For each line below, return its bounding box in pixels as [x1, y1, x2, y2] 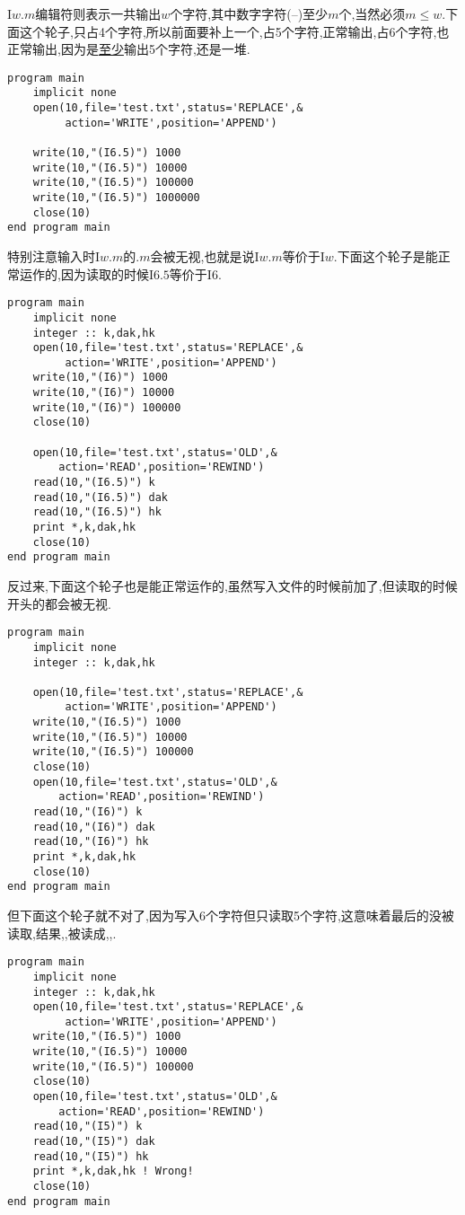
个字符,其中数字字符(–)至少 [170, 4, 329, 22]
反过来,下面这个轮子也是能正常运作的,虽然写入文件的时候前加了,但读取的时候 [7, 577, 458, 594]
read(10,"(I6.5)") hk [32, 506, 162, 519]
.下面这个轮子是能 [333, 247, 438, 265]
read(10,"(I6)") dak [32, 820, 155, 833]
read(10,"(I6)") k [32, 806, 143, 819]
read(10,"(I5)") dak [32, 1135, 155, 1149]
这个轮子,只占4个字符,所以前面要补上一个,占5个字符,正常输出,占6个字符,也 [19, 22, 450, 40]
